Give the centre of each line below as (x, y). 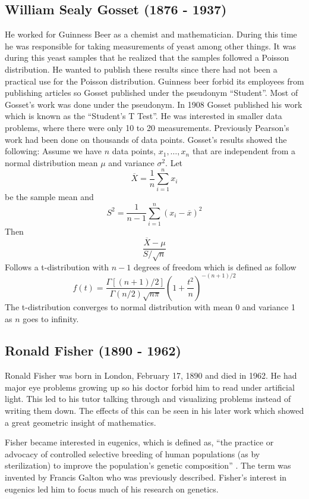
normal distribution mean (51, 162)
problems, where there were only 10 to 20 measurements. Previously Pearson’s (147, 127)
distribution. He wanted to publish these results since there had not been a (141, 69)
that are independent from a (244, 151)
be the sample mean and (49, 197)
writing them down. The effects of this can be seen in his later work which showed (154, 411)
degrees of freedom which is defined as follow (215, 266)
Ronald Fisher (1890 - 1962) (93, 350)
